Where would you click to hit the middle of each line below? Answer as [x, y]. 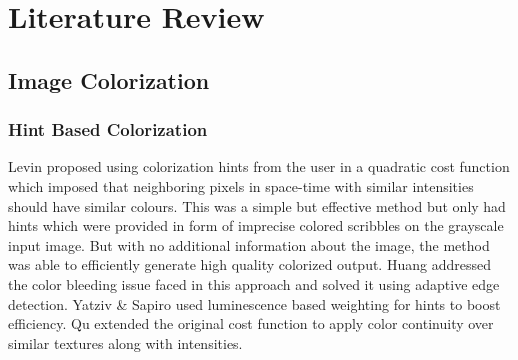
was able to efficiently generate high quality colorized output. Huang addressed [249, 264]
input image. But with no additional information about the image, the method [249, 244]
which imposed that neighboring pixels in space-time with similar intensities [241, 185]
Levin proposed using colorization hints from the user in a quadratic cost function [259, 166]
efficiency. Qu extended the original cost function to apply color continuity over [251, 323]
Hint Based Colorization [108, 129]
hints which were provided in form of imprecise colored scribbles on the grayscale [256, 225]
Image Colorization [109, 79]
